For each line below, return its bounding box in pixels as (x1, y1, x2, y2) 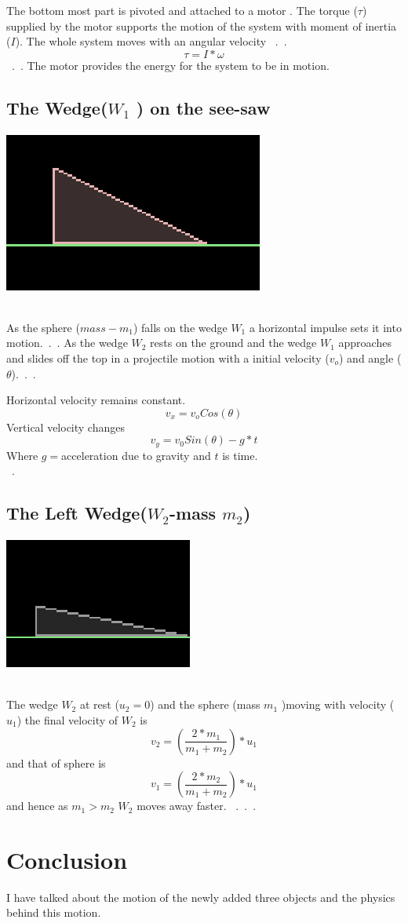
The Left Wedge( (6, 501, 148, 525)
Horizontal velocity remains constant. (6, 392, 186, 408)
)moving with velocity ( (281, 696, 395, 713)
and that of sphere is (6, 754, 106, 771)
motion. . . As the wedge (6, 334, 128, 351)
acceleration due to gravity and (61, 447, 211, 463)
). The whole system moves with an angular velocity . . (15, 33, 287, 49)
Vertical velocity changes (6, 418, 125, 435)
